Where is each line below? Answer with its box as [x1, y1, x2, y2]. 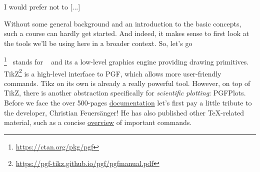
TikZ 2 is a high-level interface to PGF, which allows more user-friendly [4, 66, 221, 78]
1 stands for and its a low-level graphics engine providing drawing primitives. [4, 55, 249, 67]
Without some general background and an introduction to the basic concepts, [4, 18, 241, 28]
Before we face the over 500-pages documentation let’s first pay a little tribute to [4, 97, 252, 108]
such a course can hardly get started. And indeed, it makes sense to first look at [4, 28, 249, 38]
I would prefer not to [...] [4, 1, 80, 11]
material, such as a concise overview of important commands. [4, 117, 192, 127]
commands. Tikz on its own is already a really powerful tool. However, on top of [4, 77, 250, 88]
